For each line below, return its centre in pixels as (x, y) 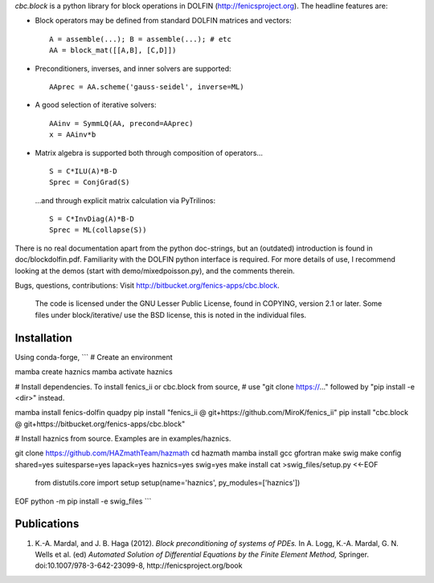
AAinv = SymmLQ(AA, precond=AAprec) (121, 123)
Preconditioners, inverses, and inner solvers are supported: (133, 68)
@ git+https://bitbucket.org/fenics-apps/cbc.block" (100, 424)
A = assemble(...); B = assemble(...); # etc (141, 39)
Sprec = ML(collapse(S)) (98, 230)
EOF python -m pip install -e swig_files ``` (83, 501)
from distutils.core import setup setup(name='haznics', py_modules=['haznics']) (168, 483)
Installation (43, 338)
